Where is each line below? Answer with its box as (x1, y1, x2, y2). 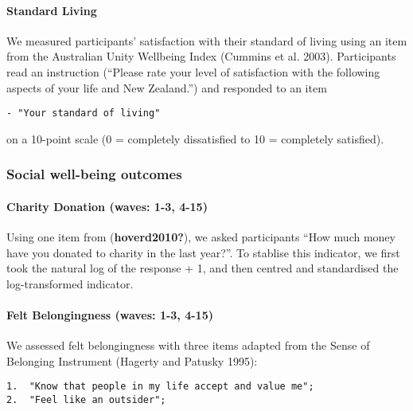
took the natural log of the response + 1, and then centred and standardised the (6, 260, 399, 276)
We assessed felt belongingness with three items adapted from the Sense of (6, 337, 370, 354)
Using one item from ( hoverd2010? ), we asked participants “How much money (6, 229, 395, 245)
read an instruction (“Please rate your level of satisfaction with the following (6, 63, 380, 80)
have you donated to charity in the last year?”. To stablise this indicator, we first (6, 244, 400, 260)
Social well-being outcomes (6, 164, 182, 184)
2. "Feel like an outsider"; (6, 394, 166, 406)
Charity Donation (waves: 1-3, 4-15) (6, 198, 208, 214)
